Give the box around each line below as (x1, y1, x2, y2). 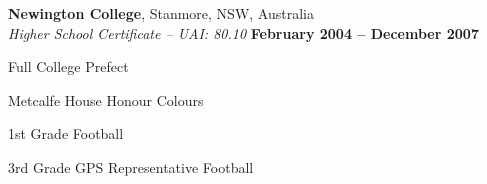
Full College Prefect (8, 56, 129, 77)
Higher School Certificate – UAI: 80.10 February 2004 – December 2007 (8, 22, 479, 43)
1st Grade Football (8, 123, 124, 144)
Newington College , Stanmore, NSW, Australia (8, 3, 314, 23)
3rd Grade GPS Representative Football (8, 156, 254, 177)
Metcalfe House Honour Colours (8, 89, 204, 110)
